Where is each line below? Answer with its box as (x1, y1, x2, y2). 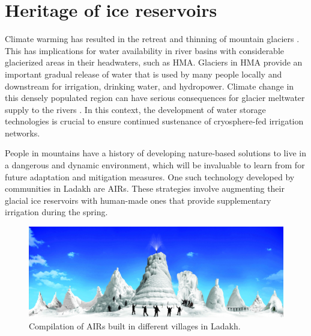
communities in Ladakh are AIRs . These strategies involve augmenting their (5, 182, 285, 195)
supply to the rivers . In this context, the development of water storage (5, 103, 266, 115)
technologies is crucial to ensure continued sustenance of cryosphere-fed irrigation (5, 115, 304, 127)
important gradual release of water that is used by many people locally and (5, 67, 282, 80)
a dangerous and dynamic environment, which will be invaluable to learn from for (5, 159, 305, 171)
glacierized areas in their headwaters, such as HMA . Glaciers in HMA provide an (5, 56, 303, 69)
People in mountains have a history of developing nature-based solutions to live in (5, 147, 306, 159)
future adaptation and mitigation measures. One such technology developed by (5, 170, 295, 183)
